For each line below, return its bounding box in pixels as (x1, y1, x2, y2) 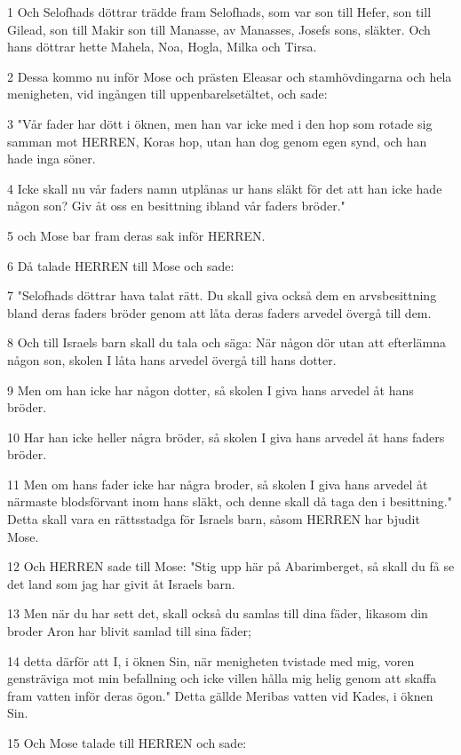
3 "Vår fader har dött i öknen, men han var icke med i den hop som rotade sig (7, 114, 433, 132)
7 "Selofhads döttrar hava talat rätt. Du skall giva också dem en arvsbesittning (7, 286, 437, 305)
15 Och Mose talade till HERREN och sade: (7, 734, 247, 751)
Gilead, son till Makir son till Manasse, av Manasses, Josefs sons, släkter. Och (7, 20, 431, 38)
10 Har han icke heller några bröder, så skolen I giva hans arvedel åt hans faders (7, 427, 445, 446)
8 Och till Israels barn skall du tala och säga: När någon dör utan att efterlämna (7, 333, 447, 352)
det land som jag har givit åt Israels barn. (7, 574, 235, 592)
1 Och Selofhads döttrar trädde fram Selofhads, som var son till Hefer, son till (7, 3, 432, 20)
